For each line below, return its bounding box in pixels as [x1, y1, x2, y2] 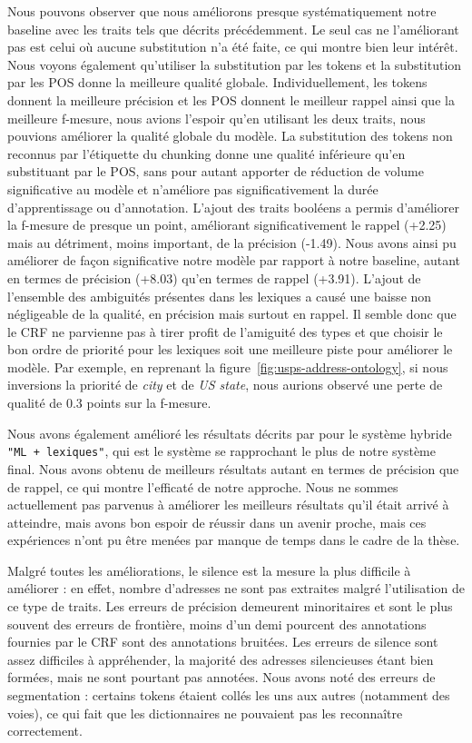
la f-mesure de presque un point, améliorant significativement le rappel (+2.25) [7, 215, 447, 234]
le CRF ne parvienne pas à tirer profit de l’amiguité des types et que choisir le [7, 322, 443, 341]
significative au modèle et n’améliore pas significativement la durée [7, 179, 379, 198]
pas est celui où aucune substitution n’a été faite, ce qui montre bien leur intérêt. [7, 37, 458, 56]
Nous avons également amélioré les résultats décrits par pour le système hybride [7, 423, 452, 442]
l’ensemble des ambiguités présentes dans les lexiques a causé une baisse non [7, 286, 432, 305]
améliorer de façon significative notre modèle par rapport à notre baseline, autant [7, 251, 460, 270]
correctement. [7, 721, 83, 740]
